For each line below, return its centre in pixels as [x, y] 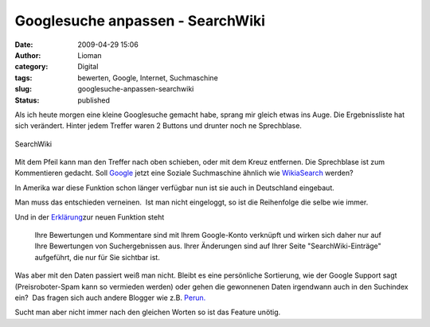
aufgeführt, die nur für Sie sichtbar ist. [98, 257]
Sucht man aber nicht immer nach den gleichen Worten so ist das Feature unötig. [148, 312]
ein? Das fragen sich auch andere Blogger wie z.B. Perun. [110, 298]
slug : [23, 89]
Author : [28, 55]
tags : [23, 78]
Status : [27, 100]
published [94, 100]
